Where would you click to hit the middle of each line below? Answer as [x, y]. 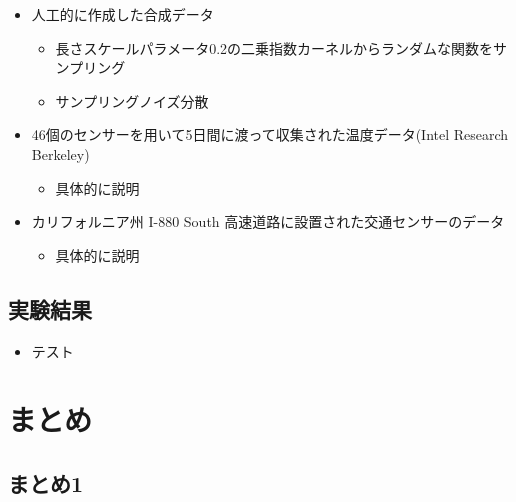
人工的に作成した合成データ [122, 14]
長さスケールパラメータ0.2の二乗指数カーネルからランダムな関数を [274, 47]
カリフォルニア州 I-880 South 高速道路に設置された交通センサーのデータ [268, 221]
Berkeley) [60, 153]
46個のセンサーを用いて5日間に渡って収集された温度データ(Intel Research [270, 134]
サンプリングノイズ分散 [132, 100]
